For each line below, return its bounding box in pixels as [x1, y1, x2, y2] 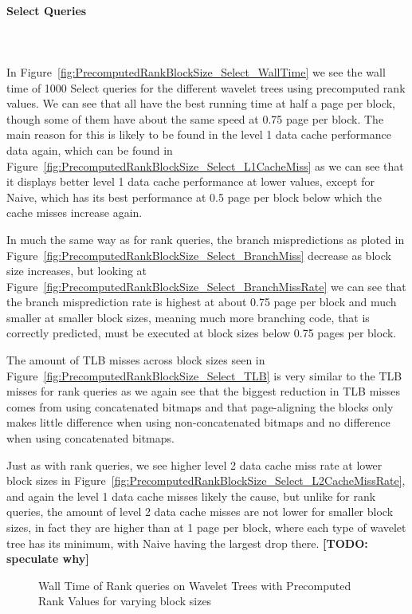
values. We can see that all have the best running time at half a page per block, [6, 95, 395, 112]
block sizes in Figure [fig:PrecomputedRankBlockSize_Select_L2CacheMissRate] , [6, 472, 406, 489]
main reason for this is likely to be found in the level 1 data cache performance [6, 126, 391, 143]
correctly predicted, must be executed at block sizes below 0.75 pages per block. [6, 325, 397, 341]
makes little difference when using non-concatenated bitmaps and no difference [6, 414, 390, 431]
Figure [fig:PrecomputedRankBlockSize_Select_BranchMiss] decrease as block [6, 246, 391, 263]
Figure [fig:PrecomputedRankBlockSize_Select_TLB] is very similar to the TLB [6, 367, 402, 384]
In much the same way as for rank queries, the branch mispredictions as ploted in [6, 230, 405, 247]
